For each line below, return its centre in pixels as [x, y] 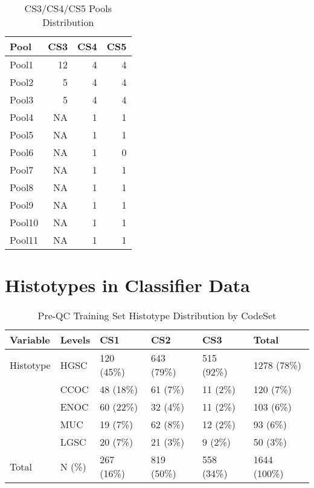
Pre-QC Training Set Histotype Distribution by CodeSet [157, 316]
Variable [30, 340]
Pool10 [24, 222]
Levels [75, 340]
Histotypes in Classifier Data [127, 285]
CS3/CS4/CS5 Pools [68, 8]
